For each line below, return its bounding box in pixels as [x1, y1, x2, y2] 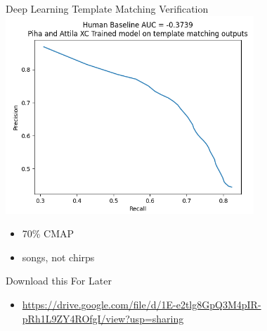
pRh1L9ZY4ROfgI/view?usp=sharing [22, 311, 184, 325]
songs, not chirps [22, 249, 95, 264]
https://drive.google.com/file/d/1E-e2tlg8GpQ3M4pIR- [22, 297, 261, 312]
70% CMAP [22, 226, 74, 241]
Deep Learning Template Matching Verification [6, 1, 209, 15]
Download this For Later [6, 273, 112, 288]
